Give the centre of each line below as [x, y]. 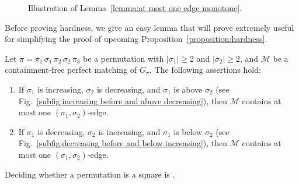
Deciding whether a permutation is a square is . [90, 174]
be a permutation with [124, 58]
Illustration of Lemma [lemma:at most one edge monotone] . [135, 8]
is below [188, 131]
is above [188, 89]
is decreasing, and [128, 89]
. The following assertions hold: [205, 70]
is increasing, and [129, 131]
